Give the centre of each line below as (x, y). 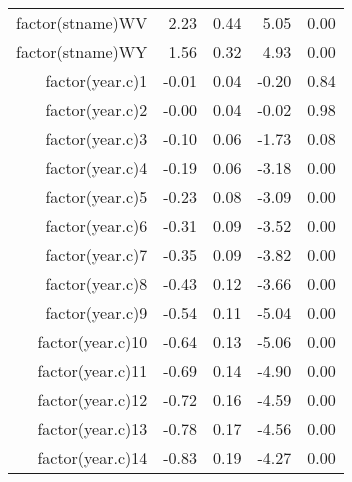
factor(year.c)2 (96, 109)
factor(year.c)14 (92, 457)
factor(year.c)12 (92, 399)
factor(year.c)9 (96, 312)
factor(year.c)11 (92, 370)
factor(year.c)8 (96, 283)
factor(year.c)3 (96, 138)
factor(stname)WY (82, 51)
